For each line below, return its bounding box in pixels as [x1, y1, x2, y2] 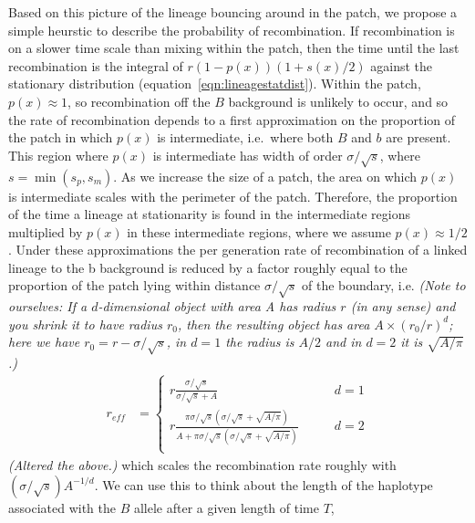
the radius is [225, 332, 294, 351]
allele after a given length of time [133, 497, 319, 517]
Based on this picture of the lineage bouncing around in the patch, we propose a [8, 3, 458, 21]
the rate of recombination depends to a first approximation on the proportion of [8, 110, 456, 129]
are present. [386, 128, 451, 147]
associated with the [8, 497, 116, 517]
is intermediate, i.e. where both [157, 128, 334, 147]
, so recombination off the [67, 91, 211, 110]
